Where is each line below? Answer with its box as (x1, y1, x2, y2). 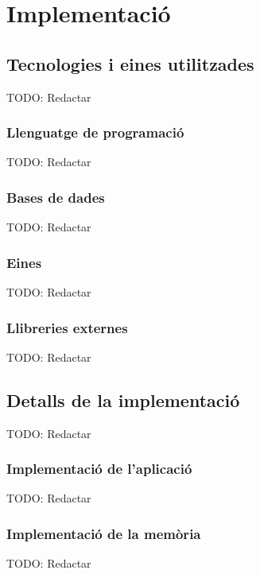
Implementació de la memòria (6, 523, 201, 543)
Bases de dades (6, 187, 105, 207)
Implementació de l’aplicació (6, 459, 192, 479)
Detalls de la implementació (6, 387, 240, 412)
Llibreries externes (6, 317, 128, 337)
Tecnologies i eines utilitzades (6, 51, 254, 76)
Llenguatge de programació (6, 122, 184, 142)
